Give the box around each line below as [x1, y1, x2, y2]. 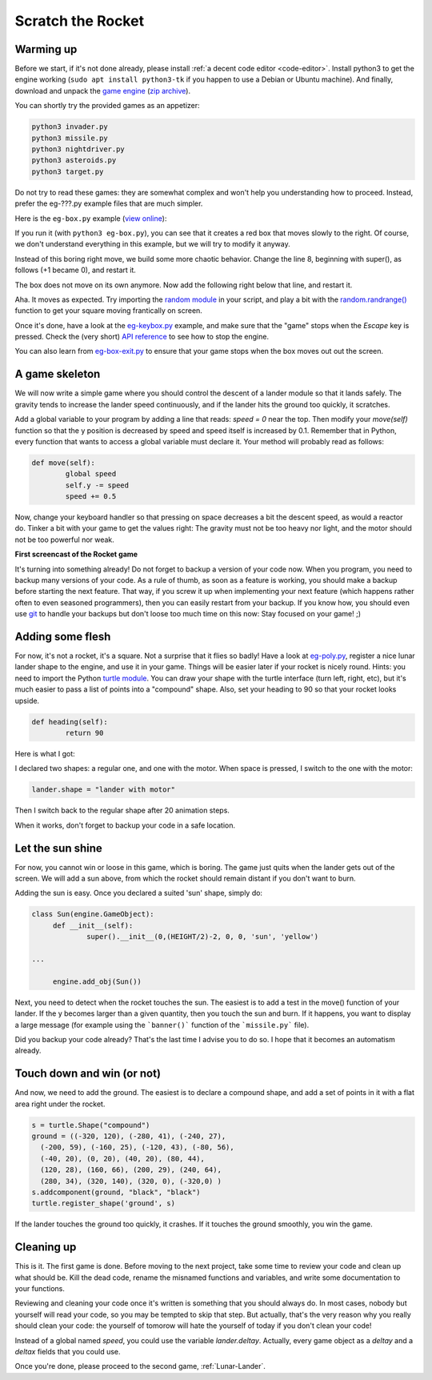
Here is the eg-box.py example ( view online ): [14, 213, 167, 223]
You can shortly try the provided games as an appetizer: [14, 101, 200, 110]
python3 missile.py [31, 133, 108, 142]
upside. [14, 696, 40, 705]
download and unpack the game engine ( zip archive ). [14, 86, 191, 95]
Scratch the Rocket [14, 12, 144, 30]
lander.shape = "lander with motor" [31, 785, 176, 794]
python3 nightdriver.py [31, 145, 126, 154]
